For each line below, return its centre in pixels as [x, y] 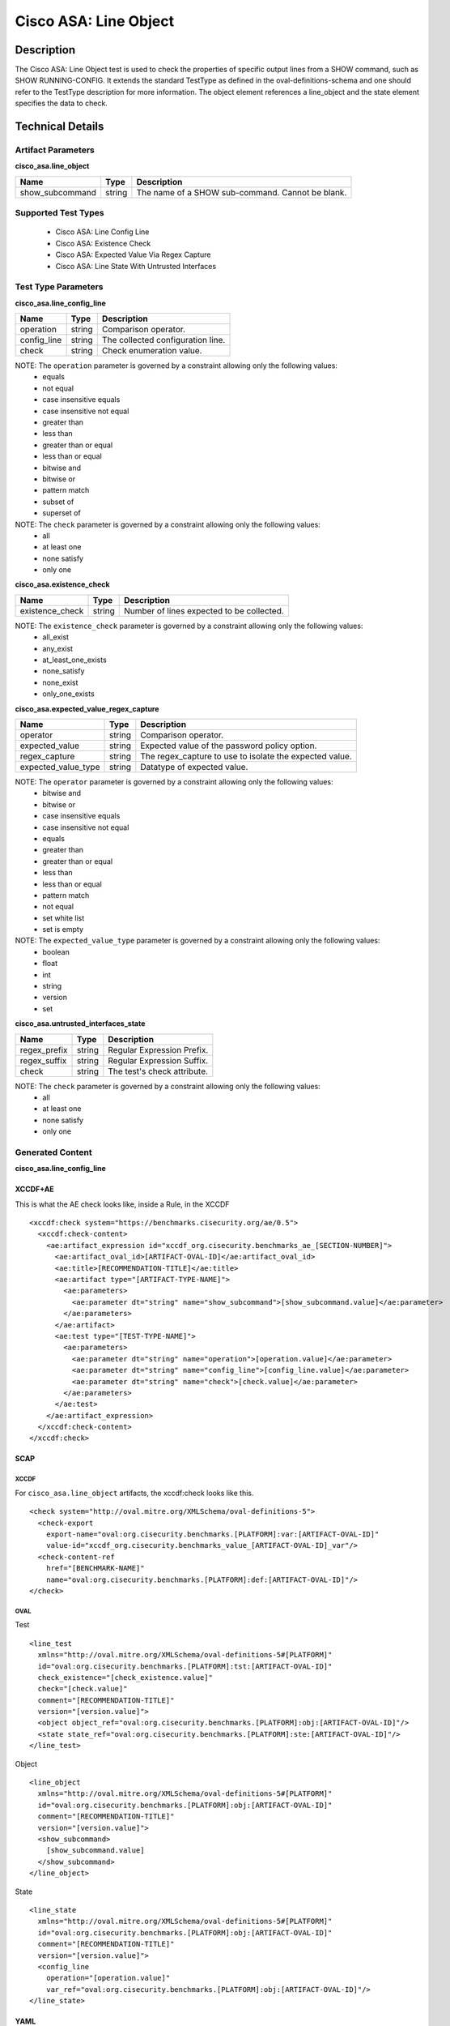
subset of [58, 502]
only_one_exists [68, 694]
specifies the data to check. [62, 103]
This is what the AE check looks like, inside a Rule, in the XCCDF [122, 1204]
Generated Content [53, 1152]
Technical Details [59, 127]
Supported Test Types [59, 213]
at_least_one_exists [74, 660]
